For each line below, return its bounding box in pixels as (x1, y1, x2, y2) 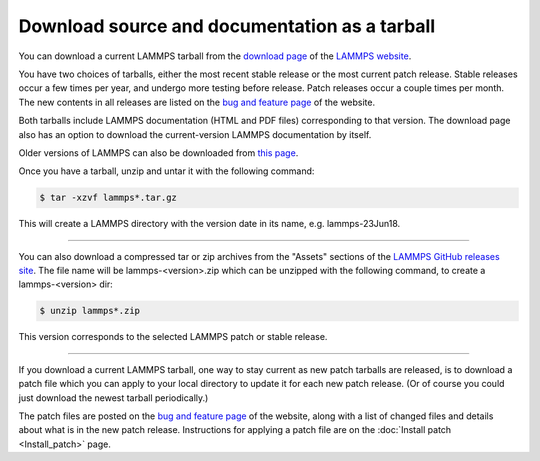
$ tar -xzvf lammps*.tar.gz (39, 192, 177, 204)
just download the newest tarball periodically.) (18, 391, 209, 404)
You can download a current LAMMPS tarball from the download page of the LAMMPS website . (18, 50, 412, 62)
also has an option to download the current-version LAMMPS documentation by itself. (18, 128, 372, 140)
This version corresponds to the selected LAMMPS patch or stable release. (18, 331, 328, 343)
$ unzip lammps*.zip (39, 305, 140, 317)
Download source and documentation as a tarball (18, 15, 435, 37)
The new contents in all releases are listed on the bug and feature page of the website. (18, 96, 376, 108)
